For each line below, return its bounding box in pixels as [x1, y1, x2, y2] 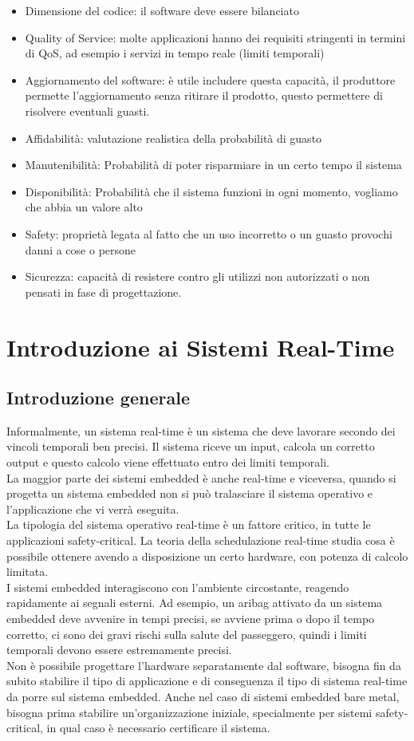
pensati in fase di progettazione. [25, 283, 182, 300]
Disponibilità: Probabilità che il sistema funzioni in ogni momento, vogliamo [25, 183, 398, 199]
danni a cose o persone [25, 241, 136, 258]
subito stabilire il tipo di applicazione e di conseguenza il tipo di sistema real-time [6, 672, 408, 689]
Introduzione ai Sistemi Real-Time [6, 330, 395, 363]
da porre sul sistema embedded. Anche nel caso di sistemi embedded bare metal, [6, 688, 400, 704]
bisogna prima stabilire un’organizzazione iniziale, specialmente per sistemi [6, 704, 373, 720]
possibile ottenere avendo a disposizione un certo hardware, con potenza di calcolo [6, 547, 408, 564]
